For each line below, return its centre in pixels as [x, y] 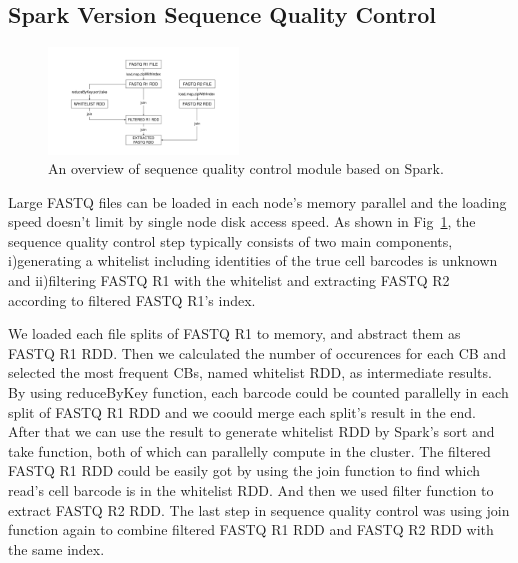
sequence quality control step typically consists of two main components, [230, 240]
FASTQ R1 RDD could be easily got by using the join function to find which [244, 470]
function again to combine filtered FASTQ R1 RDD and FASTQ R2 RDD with [251, 529]
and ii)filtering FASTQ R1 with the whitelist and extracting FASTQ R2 [229, 280]
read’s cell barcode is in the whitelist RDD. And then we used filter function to [251, 490]
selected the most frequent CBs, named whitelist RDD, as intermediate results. [250, 372]
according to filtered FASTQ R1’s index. [132, 299]
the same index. [56, 548]
